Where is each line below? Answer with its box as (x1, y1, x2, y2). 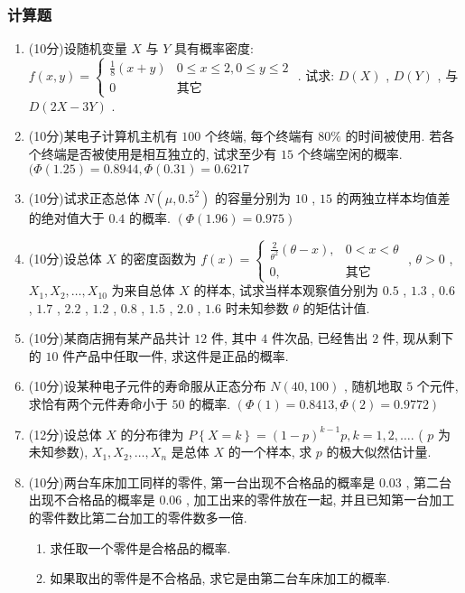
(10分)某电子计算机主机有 (28, 126, 178, 145)
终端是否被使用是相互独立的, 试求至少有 (41, 144, 277, 162)
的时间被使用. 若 (345, 126, 442, 145)
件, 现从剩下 (382, 329, 454, 347)
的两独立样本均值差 (336, 188, 451, 207)
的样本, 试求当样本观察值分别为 (193, 281, 379, 300)
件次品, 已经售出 (271, 329, 368, 347)
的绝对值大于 (28, 208, 105, 227)
